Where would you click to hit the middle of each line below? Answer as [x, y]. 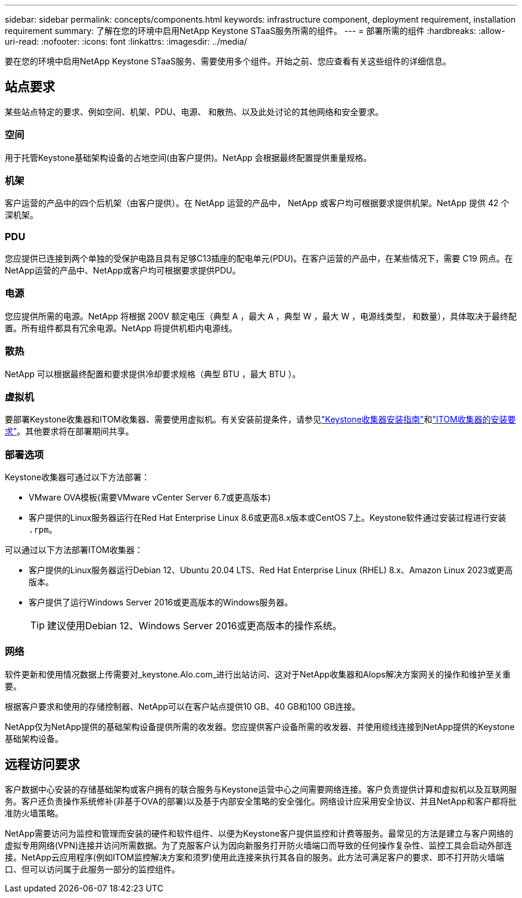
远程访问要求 [42, 765]
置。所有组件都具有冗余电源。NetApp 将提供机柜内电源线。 [121, 328]
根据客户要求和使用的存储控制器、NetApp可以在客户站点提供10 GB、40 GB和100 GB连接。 [183, 706]
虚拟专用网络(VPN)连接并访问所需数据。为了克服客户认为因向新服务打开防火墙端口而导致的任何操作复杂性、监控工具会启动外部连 [259, 845]
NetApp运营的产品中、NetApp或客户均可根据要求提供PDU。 [123, 271]
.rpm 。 [43, 530]
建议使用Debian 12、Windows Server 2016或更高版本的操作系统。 [195, 626]
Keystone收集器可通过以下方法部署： [77, 477]
